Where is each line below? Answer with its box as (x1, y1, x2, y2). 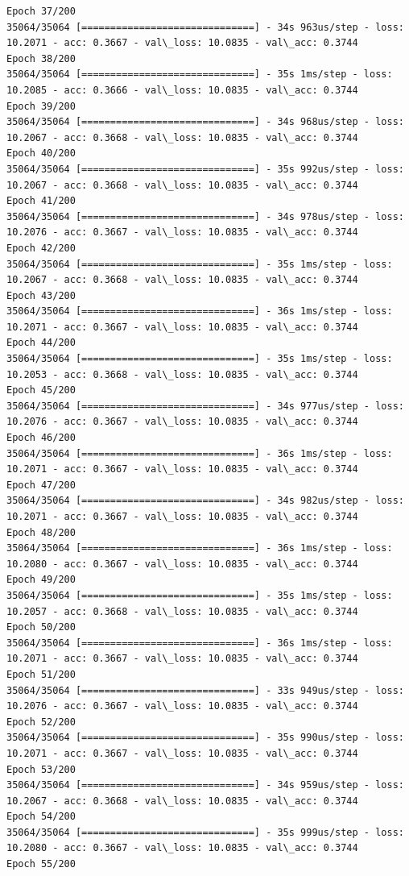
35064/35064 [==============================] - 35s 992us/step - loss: (6, 163, 404, 175)
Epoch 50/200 (6, 621, 76, 633)
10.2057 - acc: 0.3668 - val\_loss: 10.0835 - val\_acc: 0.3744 (6, 605, 358, 617)
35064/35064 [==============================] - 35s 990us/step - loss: (6, 732, 404, 744)
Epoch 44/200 (6, 337, 76, 349)
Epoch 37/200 (6, 6, 76, 17)
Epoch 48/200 (6, 526, 76, 538)
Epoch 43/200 (6, 289, 76, 301)
